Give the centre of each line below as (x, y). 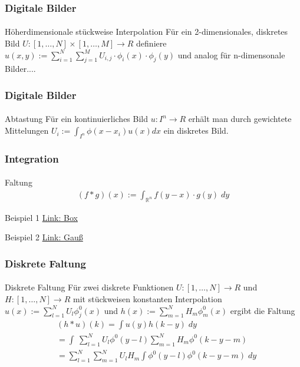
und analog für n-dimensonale (231, 54)
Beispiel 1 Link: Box (41, 217)
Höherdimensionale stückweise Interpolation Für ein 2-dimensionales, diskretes (146, 32)
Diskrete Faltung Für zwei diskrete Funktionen (89, 287)
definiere (151, 43)
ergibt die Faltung (263, 310)
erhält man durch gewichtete (240, 119)
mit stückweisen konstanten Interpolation (148, 298)
